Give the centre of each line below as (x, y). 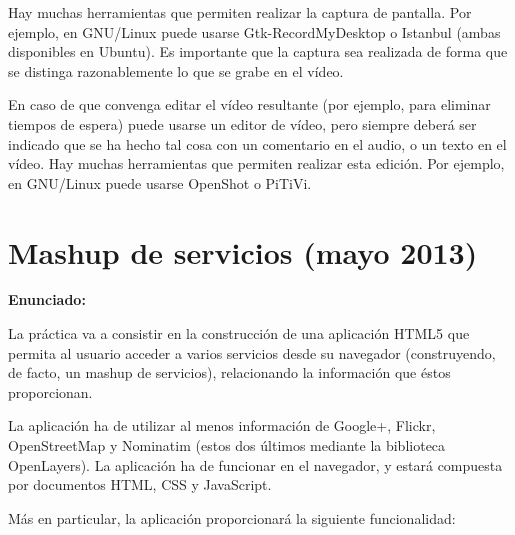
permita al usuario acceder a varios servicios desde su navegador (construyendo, (252, 352)
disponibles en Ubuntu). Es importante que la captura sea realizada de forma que (258, 51)
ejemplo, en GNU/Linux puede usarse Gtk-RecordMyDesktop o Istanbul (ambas (254, 31)
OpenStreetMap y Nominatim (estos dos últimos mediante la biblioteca (227, 445)
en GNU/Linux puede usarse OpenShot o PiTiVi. (160, 182)
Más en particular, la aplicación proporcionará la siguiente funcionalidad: (232, 517)
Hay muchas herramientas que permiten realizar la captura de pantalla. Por (240, 12)
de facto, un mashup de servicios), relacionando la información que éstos (229, 372)
